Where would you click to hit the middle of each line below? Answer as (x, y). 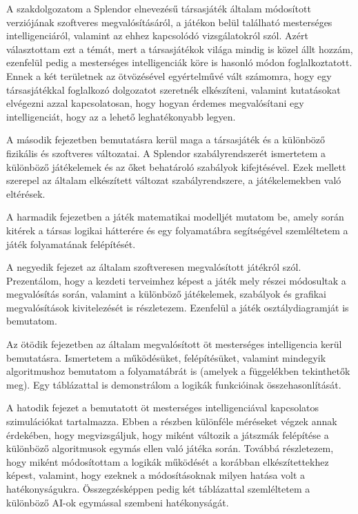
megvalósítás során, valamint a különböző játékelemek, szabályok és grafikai (166, 294)
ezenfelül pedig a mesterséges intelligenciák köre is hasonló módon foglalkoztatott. (179, 62)
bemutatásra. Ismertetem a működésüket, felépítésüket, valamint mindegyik (166, 357)
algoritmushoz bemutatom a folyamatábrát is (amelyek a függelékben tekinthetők (178, 371)
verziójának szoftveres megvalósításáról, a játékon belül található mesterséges (169, 22)
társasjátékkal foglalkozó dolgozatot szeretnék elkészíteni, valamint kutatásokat (173, 89)
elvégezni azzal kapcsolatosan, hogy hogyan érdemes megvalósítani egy (155, 103)
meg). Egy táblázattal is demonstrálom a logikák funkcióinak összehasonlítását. (174, 384)
